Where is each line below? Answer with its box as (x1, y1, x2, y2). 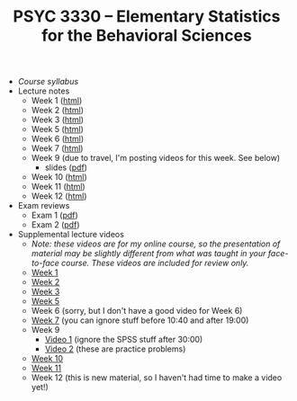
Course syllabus (17, 76, 79, 87)
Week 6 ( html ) (31, 133, 84, 145)
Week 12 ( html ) (31, 191, 87, 201)
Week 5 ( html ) (31, 124, 84, 135)
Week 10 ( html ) (31, 172, 87, 183)
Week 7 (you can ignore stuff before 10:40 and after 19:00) (31, 315, 249, 325)
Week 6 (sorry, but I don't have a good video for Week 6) (31, 306, 243, 316)
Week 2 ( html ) (31, 105, 84, 116)
